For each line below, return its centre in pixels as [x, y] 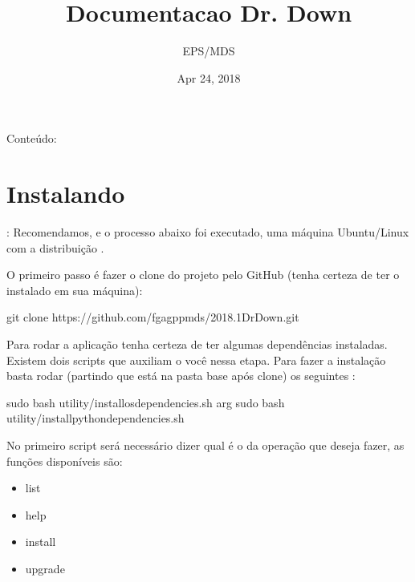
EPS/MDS [209, 51]
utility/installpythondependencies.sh [96, 418]
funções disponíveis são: [65, 461]
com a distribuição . [55, 247]
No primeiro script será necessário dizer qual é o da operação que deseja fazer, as [205, 445]
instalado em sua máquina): [75, 290]
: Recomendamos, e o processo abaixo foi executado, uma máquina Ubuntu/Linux [208, 232]
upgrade [45, 568]
